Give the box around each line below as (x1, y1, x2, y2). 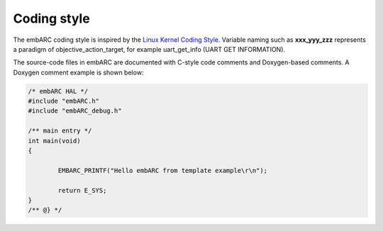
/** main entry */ (28, 127, 92, 135)
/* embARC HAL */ (28, 87, 89, 95)
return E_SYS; (57, 186, 107, 194)
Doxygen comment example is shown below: (13, 68, 144, 77)
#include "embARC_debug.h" (28, 107, 122, 115)
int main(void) (28, 137, 81, 145)
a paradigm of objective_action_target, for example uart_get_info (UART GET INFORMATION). (13, 45, 286, 53)
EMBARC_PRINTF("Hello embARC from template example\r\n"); (57, 167, 268, 174)
